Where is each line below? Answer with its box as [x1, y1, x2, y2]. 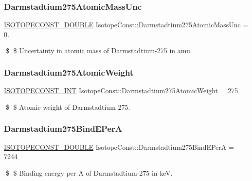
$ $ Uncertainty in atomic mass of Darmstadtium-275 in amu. [5, 45, 192, 56]
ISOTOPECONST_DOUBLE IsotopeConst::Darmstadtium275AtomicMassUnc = [4, 20, 249, 30]
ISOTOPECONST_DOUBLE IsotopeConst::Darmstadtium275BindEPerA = [4, 141, 234, 152]
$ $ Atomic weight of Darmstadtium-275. [5, 101, 130, 112]
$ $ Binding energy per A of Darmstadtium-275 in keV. [5, 167, 173, 178]
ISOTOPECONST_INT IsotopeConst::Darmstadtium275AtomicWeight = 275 [4, 85, 238, 96]
